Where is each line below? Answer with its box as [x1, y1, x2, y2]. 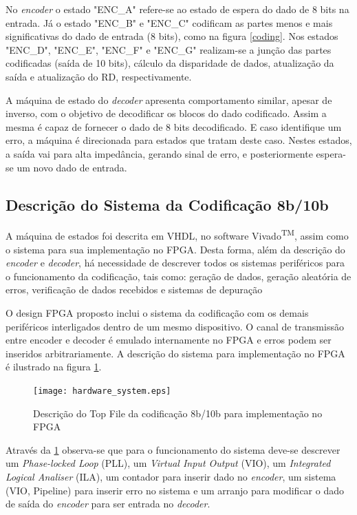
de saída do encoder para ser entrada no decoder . [6, 496, 210, 511]
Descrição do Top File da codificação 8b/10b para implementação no [33, 406, 323, 420]
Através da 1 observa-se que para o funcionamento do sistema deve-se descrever [6, 442, 340, 456]
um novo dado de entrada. [17, 160, 127, 174]
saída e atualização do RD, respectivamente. [6, 69, 192, 83]
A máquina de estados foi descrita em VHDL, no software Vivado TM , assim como [6, 227, 349, 242]
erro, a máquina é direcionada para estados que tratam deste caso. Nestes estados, [6, 133, 352, 147]
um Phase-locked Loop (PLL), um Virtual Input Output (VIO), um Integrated [6, 456, 331, 470]
